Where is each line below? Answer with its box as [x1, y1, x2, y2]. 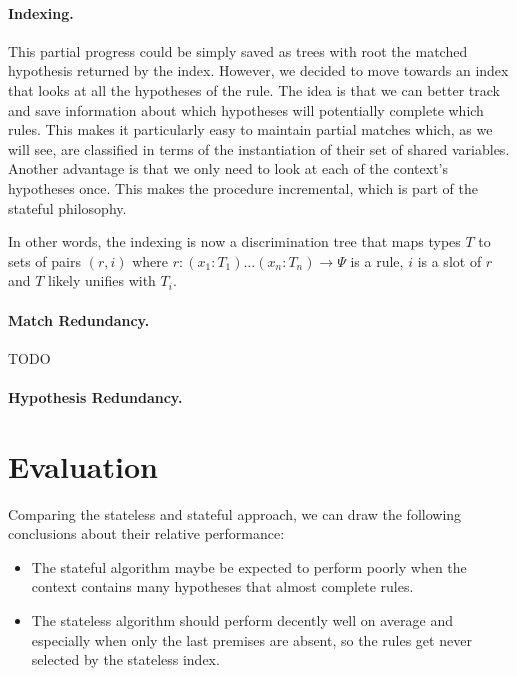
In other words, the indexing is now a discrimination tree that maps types [8, 231, 461, 252]
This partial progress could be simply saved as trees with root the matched [8, 40, 468, 61]
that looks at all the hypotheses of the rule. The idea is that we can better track [8, 79, 500, 100]
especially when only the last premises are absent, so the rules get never [31, 629, 472, 650]
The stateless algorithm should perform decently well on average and [31, 610, 454, 630]
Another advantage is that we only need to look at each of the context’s [8, 158, 448, 179]
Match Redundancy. [8, 309, 150, 330]
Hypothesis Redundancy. [8, 386, 183, 407]
